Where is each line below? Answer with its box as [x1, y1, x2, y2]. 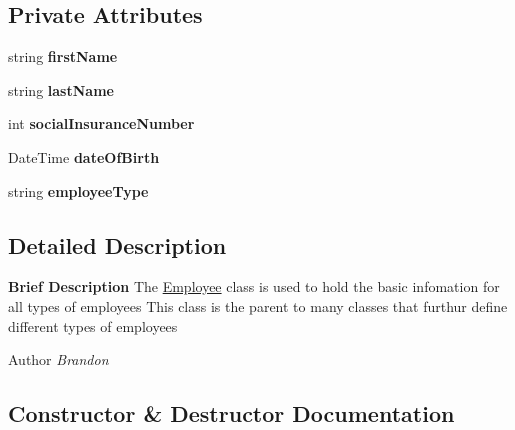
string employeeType [8, 180, 149, 201]
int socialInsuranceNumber [8, 113, 195, 134]
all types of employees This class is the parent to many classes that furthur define [8, 295, 508, 316]
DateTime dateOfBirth [8, 146, 160, 167]
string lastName [8, 79, 114, 100]
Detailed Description [8, 229, 227, 260]
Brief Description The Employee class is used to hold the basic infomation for [8, 276, 500, 297]
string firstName [8, 46, 118, 67]
